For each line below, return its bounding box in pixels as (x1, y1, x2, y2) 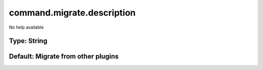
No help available (9, 24, 44, 30)
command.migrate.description (9, 7, 136, 18)
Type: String (9, 37, 48, 45)
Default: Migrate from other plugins (9, 52, 119, 61)
